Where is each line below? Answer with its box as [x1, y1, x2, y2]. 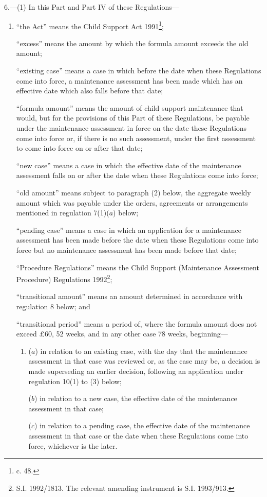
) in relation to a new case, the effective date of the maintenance [34, 393, 237, 404]
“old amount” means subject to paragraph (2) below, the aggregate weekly [16, 187, 251, 197]
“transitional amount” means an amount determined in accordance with [16, 291, 243, 302]
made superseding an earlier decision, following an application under [28, 365, 244, 376]
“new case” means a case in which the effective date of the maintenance [16, 160, 241, 170]
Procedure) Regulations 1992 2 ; [16, 272, 112, 284]
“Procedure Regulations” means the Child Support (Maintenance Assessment [16, 262, 259, 272]
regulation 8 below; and [16, 301, 90, 311]
